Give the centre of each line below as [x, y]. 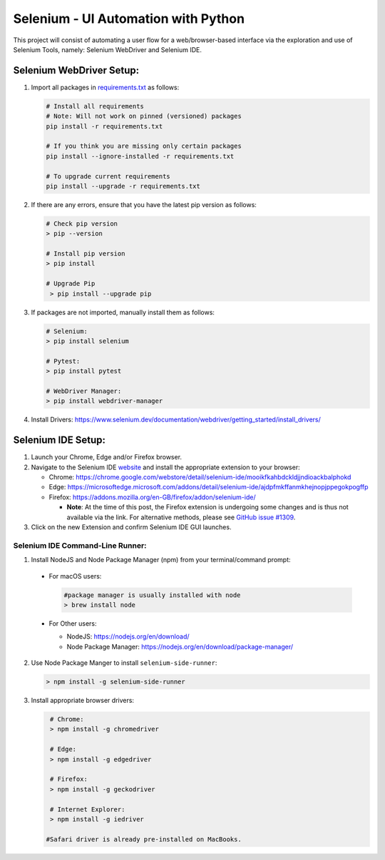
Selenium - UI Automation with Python [129, 19]
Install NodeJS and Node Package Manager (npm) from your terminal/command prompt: [161, 560]
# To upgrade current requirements [108, 176]
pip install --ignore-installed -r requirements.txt [140, 156]
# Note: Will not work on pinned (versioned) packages [144, 116]
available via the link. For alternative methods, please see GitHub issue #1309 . [181, 517]
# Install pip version [86, 254]
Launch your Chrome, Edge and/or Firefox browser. [106, 457]
